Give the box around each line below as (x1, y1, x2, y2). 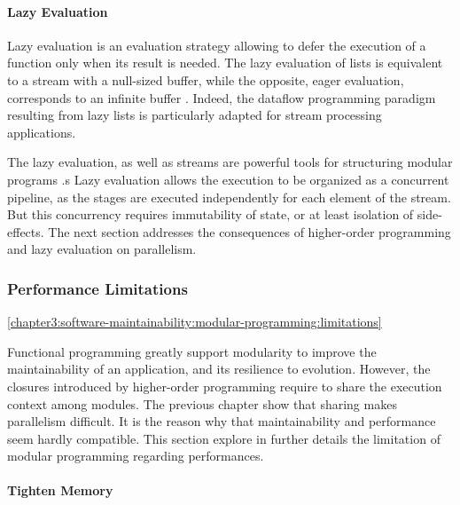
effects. (7, 222, 44, 241)
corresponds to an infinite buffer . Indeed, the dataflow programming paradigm (7, 88, 436, 107)
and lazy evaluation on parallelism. (7, 240, 197, 258)
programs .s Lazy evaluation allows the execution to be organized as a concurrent (7, 170, 449, 188)
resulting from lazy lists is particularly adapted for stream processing (7, 106, 382, 124)
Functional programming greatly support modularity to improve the (7, 342, 377, 360)
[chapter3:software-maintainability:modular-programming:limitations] (7, 312, 382, 331)
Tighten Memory (7, 481, 113, 500)
